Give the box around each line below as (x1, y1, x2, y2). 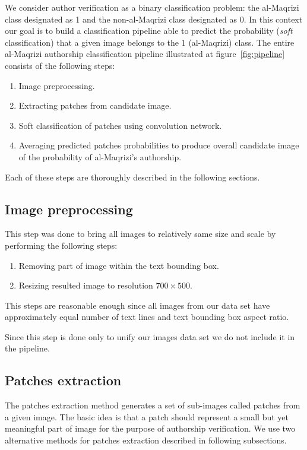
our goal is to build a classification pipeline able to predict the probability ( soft (5, 24, 293, 37)
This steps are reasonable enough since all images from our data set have (5, 299, 270, 311)
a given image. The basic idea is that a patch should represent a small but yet (5, 410, 289, 423)
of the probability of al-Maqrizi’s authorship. (18, 150, 182, 163)
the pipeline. (5, 342, 50, 354)
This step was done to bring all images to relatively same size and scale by (5, 227, 276, 240)
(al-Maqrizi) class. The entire (188, 36, 295, 48)
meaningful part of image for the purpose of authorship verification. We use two (5, 422, 296, 435)
